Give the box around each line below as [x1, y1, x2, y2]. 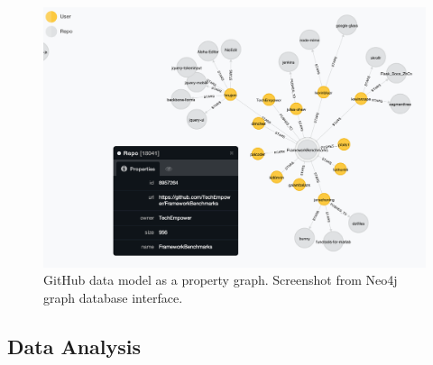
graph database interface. [43, 287, 183, 306]
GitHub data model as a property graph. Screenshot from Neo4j [43, 270, 398, 289]
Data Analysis [7, 332, 142, 360]
